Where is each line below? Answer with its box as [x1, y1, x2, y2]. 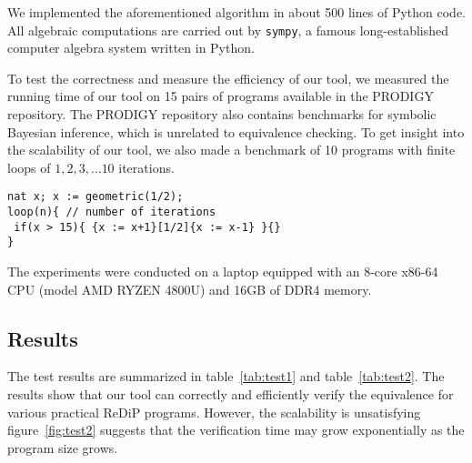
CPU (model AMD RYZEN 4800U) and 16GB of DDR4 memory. [7, 279, 372, 298]
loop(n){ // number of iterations [7, 206, 216, 219]
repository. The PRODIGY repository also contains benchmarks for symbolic [7, 105, 437, 124]
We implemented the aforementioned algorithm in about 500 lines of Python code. [7, 3, 466, 21]
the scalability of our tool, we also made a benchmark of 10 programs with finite [7, 140, 456, 159]
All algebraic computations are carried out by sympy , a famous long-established [7, 20, 449, 39]
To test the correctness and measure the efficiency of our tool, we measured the [7, 68, 449, 87]
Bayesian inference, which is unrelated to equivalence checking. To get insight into [7, 122, 465, 141]
